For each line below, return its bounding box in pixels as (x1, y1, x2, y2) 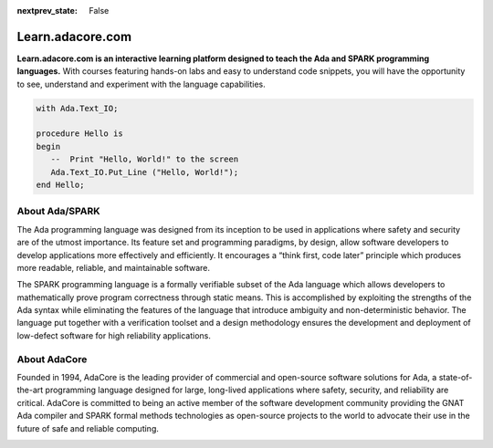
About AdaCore (16, 352, 88, 365)
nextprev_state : (16, 5, 78, 16)
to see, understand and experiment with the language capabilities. (16, 78, 266, 89)
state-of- (438, 372, 473, 383)
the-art (16, 384, 44, 396)
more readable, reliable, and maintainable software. (16, 262, 210, 273)
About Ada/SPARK (16, 205, 100, 218)
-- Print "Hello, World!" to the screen (50, 154, 239, 164)
